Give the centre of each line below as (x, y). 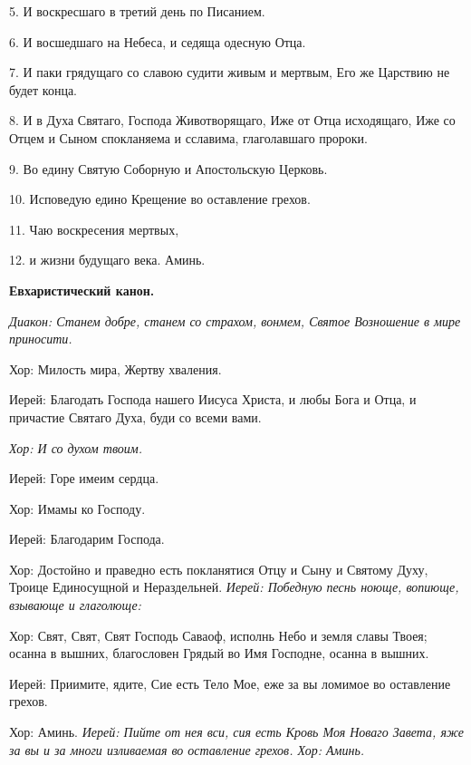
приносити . (41, 339)
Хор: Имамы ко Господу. (77, 508)
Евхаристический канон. (82, 290)
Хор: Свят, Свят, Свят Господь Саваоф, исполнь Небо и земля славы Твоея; (218, 635)
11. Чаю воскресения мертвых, (94, 229)
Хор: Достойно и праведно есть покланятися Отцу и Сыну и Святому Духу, (219, 569)
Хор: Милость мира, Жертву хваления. (115, 368)
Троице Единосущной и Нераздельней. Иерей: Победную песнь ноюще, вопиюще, (234, 587)
